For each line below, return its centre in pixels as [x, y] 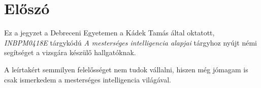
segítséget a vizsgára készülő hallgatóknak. [70, 52]
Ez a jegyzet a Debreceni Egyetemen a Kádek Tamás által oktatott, [109, 33]
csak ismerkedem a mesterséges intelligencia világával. [88, 79]
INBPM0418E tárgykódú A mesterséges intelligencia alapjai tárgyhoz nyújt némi [130, 42]
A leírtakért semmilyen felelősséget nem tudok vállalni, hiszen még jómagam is [126, 69]
